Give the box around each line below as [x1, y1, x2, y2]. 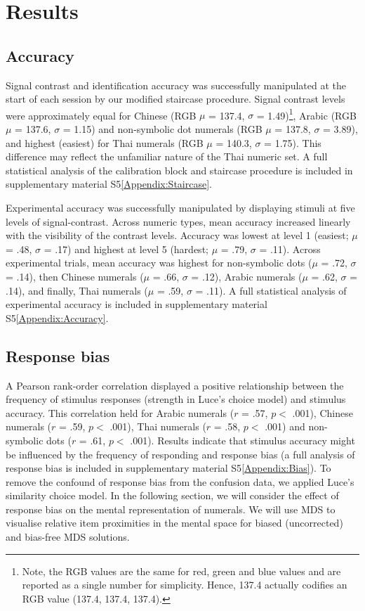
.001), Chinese [292, 405, 353, 420]
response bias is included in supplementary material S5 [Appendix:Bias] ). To [6, 461, 331, 475]
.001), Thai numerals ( [109, 419, 206, 434]
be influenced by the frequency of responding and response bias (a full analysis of [6, 446, 355, 461]
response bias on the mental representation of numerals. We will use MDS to [6, 501, 336, 516]
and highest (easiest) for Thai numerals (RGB [6, 135, 204, 150]
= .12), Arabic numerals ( [191, 269, 303, 283]
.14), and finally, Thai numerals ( [6, 283, 148, 297]
